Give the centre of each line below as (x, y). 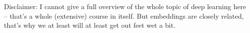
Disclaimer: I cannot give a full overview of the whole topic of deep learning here (125, 6)
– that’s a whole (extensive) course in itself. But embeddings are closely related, (124, 16)
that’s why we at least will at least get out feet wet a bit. (90, 25)
